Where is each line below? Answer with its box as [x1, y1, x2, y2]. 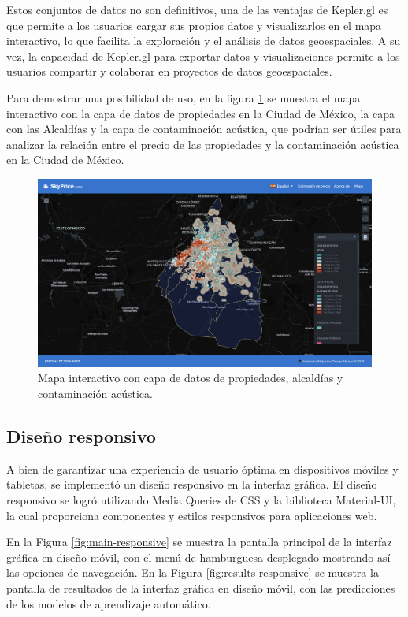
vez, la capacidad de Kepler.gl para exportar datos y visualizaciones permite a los [6, 47, 400, 64]
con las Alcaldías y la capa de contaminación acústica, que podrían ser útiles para [6, 121, 402, 137]
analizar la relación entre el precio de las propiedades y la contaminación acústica [6, 136, 399, 152]
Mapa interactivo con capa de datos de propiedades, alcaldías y [38, 370, 343, 386]
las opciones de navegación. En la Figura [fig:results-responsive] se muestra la [6, 564, 379, 581]
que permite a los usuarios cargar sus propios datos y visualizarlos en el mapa [6, 17, 382, 33]
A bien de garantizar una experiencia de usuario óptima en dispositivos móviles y [6, 460, 399, 477]
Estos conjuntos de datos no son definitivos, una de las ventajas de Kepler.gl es [6, 2, 388, 17]
